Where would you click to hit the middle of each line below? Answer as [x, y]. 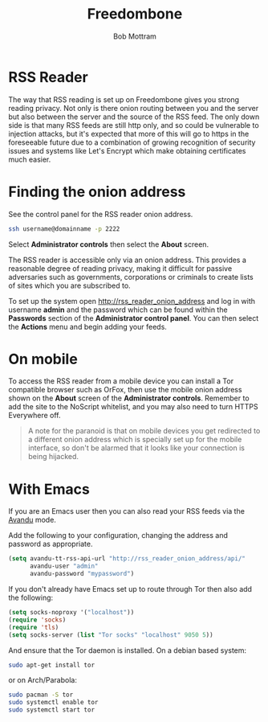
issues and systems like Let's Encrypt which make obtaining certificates [127, 150]
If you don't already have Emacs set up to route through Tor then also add [130, 589]
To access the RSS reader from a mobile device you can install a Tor [121, 381]
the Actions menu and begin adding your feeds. [87, 326]
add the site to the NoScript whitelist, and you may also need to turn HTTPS [133, 407]
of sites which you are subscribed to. [69, 285]
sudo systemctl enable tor [53, 703]
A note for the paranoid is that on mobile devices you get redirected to [144, 431]
